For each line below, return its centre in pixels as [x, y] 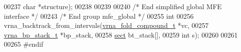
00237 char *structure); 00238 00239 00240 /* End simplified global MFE [113, 6]
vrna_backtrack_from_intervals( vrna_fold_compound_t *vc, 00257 [106, 25]
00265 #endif [24, 44]
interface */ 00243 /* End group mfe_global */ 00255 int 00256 [99, 16]
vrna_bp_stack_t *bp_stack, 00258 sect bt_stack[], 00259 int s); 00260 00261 [121, 34]
